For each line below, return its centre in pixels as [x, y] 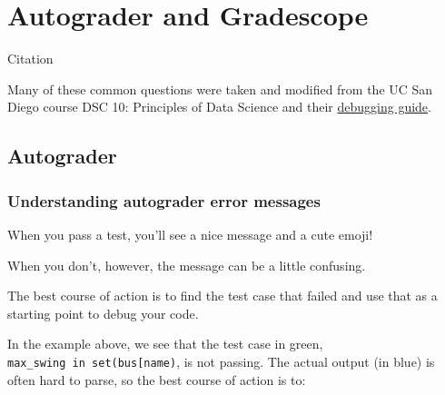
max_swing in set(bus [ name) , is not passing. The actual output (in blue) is [221, 361]
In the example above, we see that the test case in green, [165, 344]
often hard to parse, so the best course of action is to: [157, 379]
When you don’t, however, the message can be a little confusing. [187, 265]
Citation [30, 59]
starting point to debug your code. [103, 313]
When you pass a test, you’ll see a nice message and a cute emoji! [190, 234]
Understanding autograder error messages [164, 200]
